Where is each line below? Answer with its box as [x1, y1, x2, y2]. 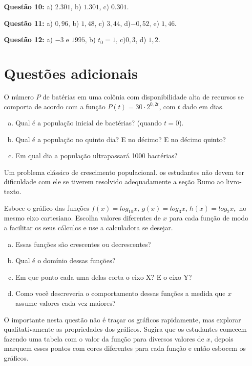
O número [4, 91, 34, 101]
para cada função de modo [169, 213, 249, 223]
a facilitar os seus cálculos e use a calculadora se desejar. [4, 222, 173, 233]
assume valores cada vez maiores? [15, 298, 116, 308]
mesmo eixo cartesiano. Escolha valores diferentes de [4, 213, 161, 223]
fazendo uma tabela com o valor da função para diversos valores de [4, 333, 204, 343]
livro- [226, 176, 242, 187]
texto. [4, 186, 21, 196]
